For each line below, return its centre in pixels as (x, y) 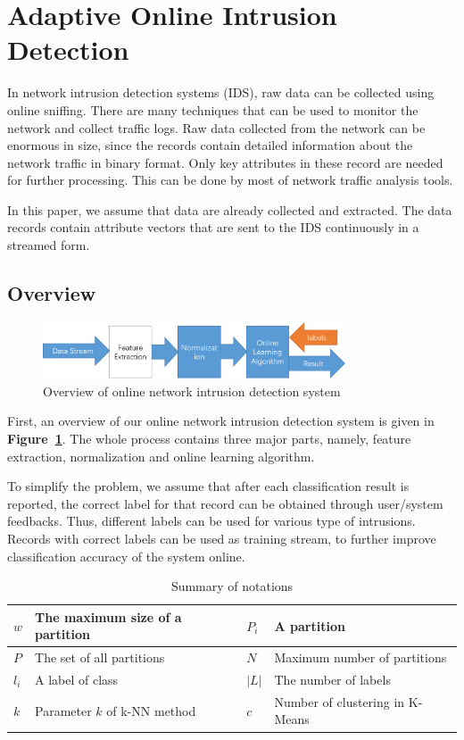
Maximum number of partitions (360, 657)
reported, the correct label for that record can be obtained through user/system (225, 503)
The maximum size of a (108, 616)
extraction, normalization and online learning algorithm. (161, 456)
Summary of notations (232, 586)
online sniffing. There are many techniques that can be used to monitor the (213, 109)
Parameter (63, 710)
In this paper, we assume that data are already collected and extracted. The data (230, 209)
